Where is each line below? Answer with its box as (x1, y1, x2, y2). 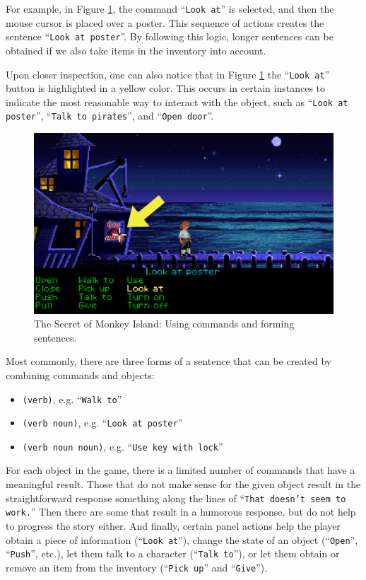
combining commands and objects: (6, 367, 155, 382)
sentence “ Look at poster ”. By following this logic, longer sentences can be (6, 29, 333, 44)
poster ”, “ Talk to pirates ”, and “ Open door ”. (6, 108, 214, 123)
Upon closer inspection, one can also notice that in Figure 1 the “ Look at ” (6, 66, 330, 81)
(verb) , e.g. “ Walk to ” (22, 391, 122, 406)
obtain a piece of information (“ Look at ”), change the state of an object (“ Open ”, (6, 532, 358, 547)
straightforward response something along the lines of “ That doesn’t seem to (6, 490, 346, 505)
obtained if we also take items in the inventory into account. (6, 42, 266, 57)
